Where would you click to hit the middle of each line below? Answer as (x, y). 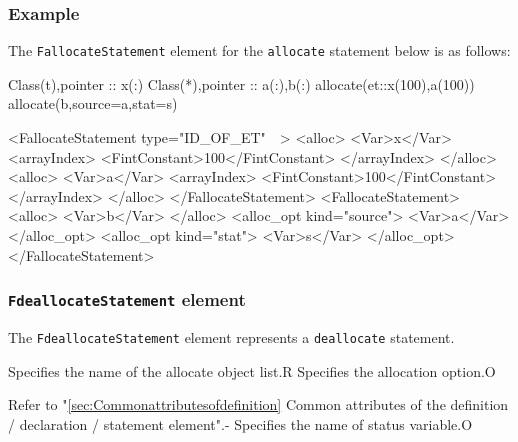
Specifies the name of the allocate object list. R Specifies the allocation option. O (252, 370)
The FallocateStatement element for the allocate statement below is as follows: (259, 50)
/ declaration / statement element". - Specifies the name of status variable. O (240, 423)
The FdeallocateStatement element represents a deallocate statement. (231, 337)
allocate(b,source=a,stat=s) (93, 103)
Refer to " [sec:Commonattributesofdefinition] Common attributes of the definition (258, 404)
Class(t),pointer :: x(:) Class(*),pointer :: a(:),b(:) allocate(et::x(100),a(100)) (241, 83)
